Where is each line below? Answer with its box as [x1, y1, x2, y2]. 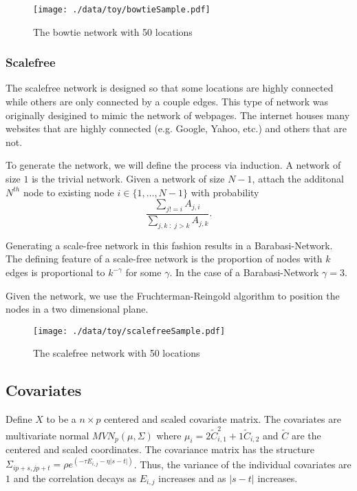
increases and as [158, 470, 226, 485]
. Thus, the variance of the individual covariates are [133, 457, 351, 471]
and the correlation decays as [13, 470, 136, 485]
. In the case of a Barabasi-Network [169, 265, 319, 280]
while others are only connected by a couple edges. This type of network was [6, 94, 328, 109]
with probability [191, 185, 259, 199]
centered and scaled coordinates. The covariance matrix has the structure [6, 442, 314, 457]
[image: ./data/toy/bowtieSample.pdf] [33, 5, 210, 14]
